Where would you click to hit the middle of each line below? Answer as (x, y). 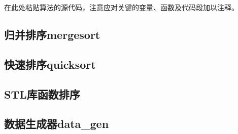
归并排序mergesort (52, 34)
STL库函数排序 (42, 94)
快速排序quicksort (50, 64)
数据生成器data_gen (57, 124)
